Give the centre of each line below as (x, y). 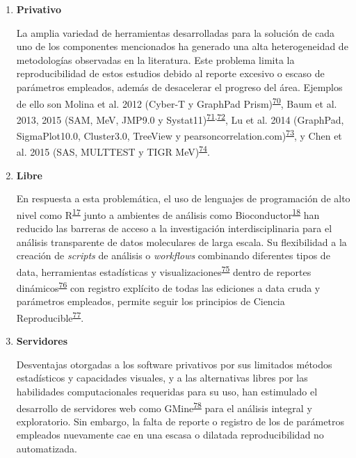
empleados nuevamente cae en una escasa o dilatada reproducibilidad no (170, 435)
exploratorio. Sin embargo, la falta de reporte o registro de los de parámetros (180, 421)
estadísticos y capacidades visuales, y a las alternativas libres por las (162, 378)
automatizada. (47, 448)
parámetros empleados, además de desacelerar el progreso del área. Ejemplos (179, 87)
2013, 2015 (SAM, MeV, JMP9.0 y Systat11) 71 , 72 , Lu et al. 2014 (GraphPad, (180, 118)
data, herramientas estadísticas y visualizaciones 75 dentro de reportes (164, 270)
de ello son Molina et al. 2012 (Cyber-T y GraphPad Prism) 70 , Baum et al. (177, 102)
